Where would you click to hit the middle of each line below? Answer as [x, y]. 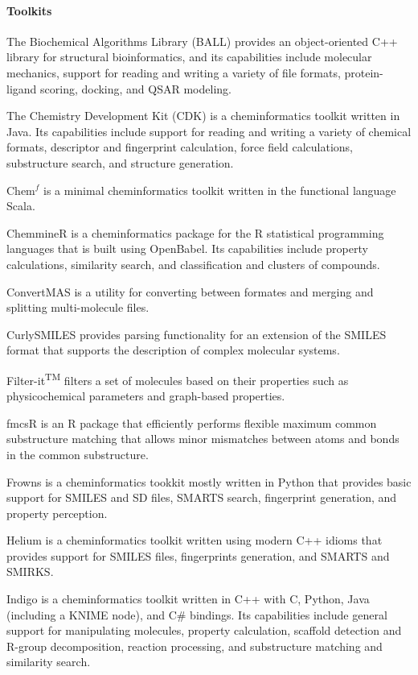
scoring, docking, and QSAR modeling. [136, 88]
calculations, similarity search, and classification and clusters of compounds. [193, 264]
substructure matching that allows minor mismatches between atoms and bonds [203, 439]
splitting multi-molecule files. [78, 307]
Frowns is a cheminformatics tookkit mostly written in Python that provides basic [209, 481]
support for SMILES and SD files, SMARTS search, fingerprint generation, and [202, 497]
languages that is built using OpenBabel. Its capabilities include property [187, 248]
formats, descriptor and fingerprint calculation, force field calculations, [180, 147]
